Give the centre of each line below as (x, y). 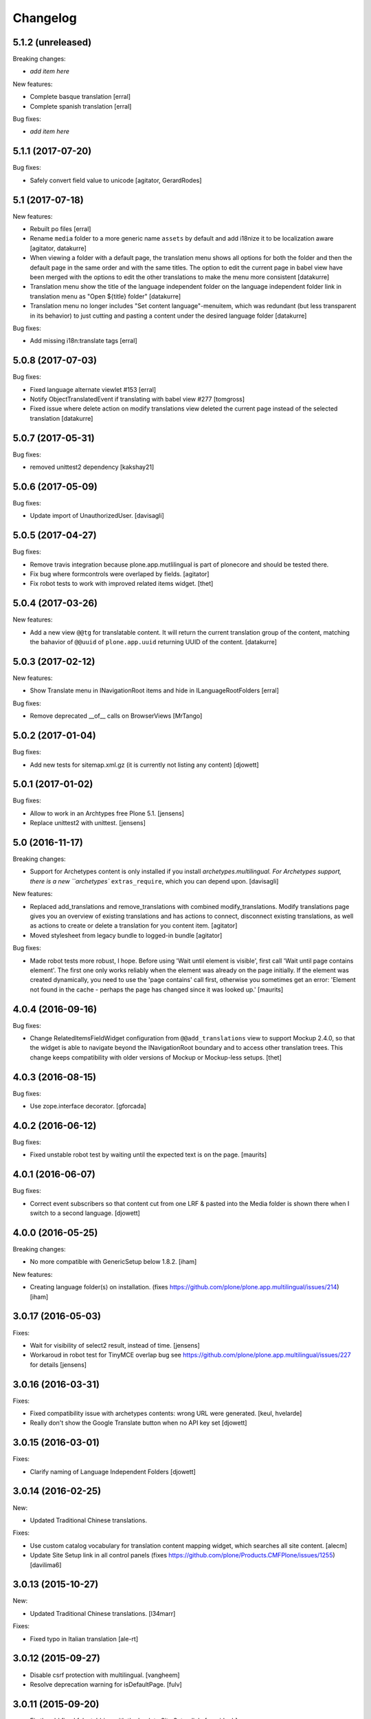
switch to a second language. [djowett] (85, 1213)
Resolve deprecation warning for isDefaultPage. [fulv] (106, 1684)
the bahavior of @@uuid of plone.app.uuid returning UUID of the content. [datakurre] (154, 642)
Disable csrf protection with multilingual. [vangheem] (105, 1675)
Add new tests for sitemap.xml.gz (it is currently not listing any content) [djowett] (144, 765)
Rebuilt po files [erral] (60, 229)
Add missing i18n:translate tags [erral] (83, 341)
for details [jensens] (58, 1364)
